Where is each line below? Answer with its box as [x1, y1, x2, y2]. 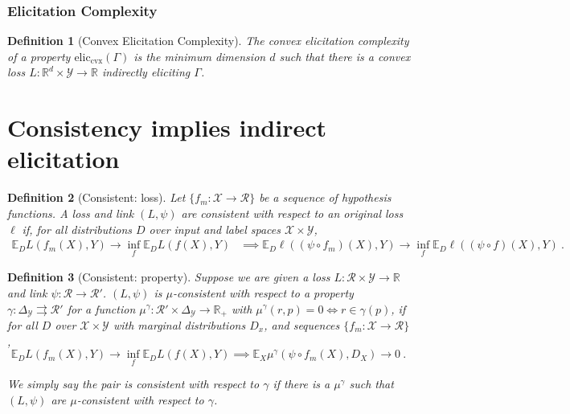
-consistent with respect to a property [172, 284, 354, 301]
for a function [67, 300, 136, 317]
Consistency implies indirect [7, 111, 327, 144]
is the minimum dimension [133, 47, 266, 64]
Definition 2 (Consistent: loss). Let [7, 189, 186, 206]
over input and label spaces [149, 220, 281, 237]
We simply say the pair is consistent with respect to [7, 375, 260, 392]
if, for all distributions [22, 220, 132, 237]
